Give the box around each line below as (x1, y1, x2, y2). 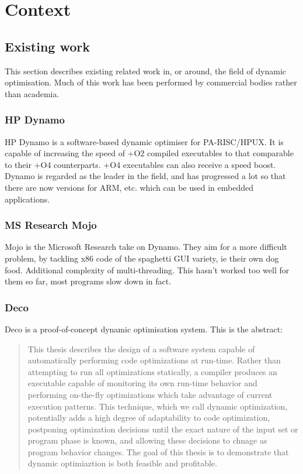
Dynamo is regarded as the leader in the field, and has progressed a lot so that (5, 170, 286, 182)
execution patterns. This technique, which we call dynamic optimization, (27, 400, 288, 412)
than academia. (5, 87, 60, 99)
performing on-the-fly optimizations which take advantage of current (27, 388, 273, 400)
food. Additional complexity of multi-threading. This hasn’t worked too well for (5, 263, 290, 276)
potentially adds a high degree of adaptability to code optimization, (27, 411, 270, 424)
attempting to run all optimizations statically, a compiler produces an (27, 365, 277, 377)
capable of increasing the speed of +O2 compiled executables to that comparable (5, 147, 294, 159)
